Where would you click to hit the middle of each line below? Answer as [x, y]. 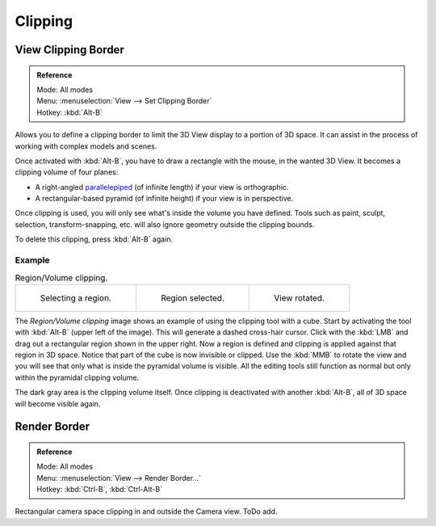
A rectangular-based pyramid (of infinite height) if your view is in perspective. [164, 199]
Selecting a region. [76, 297]
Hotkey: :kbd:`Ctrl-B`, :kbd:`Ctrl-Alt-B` [100, 490]
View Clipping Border [69, 50]
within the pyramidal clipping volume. [77, 377]
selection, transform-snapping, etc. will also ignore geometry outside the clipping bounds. [165, 224]
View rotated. [299, 297]
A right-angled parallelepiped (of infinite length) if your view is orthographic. [162, 187]
